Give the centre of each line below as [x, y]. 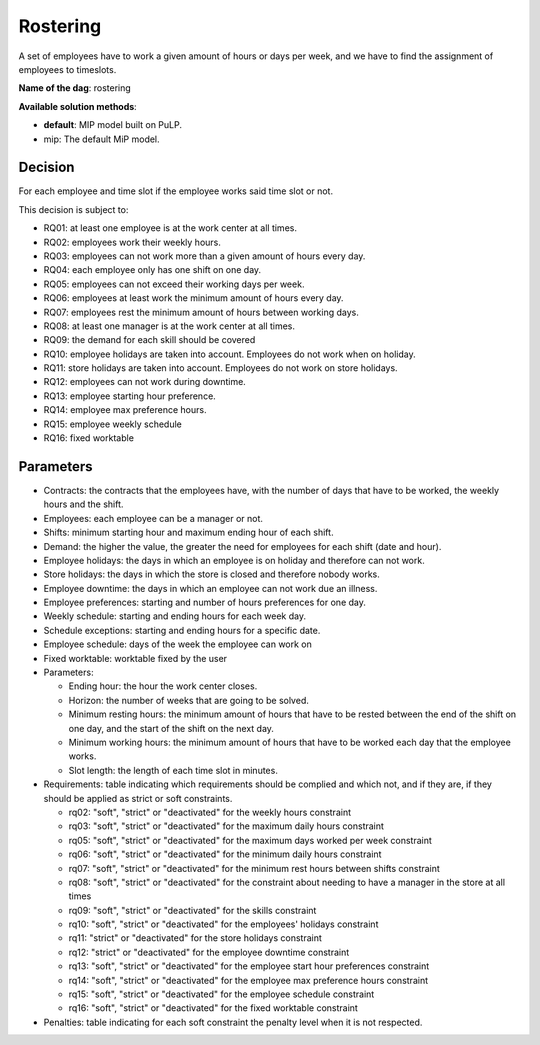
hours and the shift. [83, 504]
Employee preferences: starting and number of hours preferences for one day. [205, 602]
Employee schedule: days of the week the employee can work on [177, 644]
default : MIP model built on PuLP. [113, 125]
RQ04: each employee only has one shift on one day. [152, 270]
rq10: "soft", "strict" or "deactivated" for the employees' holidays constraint [223, 924]
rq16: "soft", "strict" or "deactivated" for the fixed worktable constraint [213, 1008]
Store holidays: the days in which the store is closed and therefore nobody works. [211, 574]
